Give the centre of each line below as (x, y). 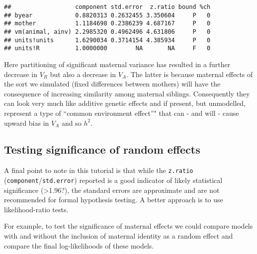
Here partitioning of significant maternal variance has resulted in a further (117, 64)
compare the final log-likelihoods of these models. (79, 245)
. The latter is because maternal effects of (190, 74)
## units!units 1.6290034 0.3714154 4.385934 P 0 (107, 40)
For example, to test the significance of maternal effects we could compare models (128, 226)
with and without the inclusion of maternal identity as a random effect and (119, 235)
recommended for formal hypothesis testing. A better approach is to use (114, 200)
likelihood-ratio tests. (36, 209)
